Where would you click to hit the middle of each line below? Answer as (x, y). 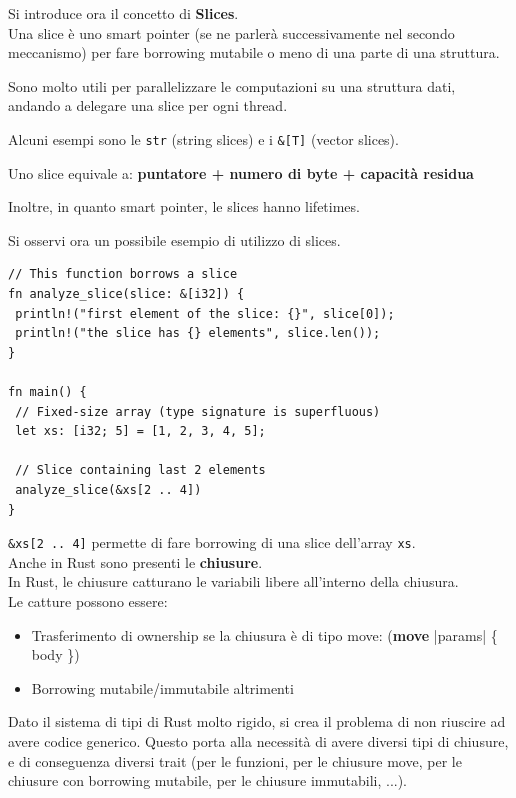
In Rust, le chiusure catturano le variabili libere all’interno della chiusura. (233, 581)
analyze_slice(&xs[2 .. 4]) (108, 489)
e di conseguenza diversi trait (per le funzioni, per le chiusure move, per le (235, 760)
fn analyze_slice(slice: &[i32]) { (126, 294)
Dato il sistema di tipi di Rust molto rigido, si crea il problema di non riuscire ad (257, 721)
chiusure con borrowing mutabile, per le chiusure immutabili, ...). (207, 780)
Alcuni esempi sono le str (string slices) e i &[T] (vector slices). (203, 138)
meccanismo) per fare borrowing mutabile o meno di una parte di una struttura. (254, 52)
